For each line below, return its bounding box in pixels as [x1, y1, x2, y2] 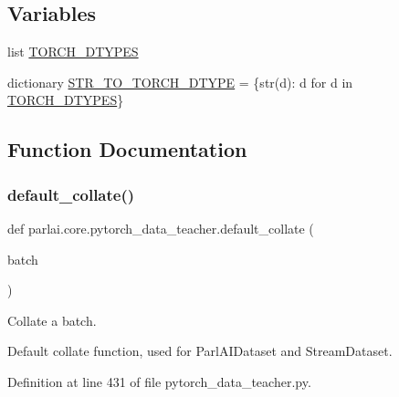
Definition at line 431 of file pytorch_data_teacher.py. [7, 371, 311, 391]
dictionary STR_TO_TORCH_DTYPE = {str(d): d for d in [7, 72, 353, 91]
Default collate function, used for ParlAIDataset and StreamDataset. [7, 341, 393, 360]
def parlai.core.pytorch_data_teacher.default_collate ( [7, 218, 314, 237]
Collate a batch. [7, 310, 97, 329]
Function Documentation [7, 135, 247, 163]
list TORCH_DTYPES [7, 42, 139, 61]
